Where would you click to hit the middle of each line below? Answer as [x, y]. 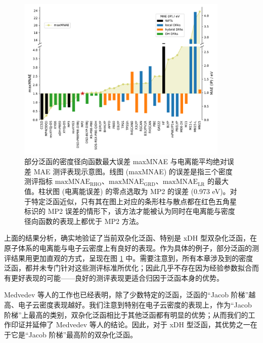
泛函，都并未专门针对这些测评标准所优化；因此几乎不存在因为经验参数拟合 [128, 268]
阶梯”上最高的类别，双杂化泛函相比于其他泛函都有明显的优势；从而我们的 [126, 314]
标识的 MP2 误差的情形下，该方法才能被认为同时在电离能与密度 [130, 211]
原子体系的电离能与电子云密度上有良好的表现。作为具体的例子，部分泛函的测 [131, 247]
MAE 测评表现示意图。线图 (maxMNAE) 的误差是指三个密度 [133, 171]
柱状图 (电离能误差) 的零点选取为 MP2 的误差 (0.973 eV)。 [134, 191]
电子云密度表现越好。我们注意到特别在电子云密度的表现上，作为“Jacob [135, 304]
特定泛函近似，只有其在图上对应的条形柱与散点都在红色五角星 [134, 201]
